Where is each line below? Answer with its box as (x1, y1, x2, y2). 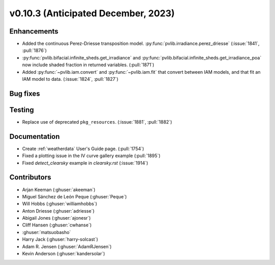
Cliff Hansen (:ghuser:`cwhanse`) (22, 222, 92, 228)
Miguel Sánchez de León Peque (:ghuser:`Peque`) (22, 193, 127, 199)
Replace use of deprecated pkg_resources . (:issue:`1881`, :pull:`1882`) (22, 119, 173, 125)
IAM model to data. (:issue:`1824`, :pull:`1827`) (22, 76, 119, 82)
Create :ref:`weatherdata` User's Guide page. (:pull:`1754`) (22, 145, 145, 152)
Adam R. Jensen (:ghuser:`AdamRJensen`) (22, 243, 112, 249)
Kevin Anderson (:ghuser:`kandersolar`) (22, 251, 105, 257)
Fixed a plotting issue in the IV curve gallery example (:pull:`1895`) (22, 153, 160, 159)
